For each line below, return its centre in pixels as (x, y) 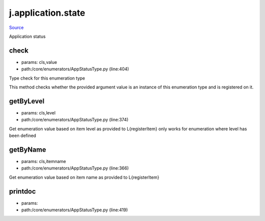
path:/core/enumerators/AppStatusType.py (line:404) (75, 69)
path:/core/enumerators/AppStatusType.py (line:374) (75, 120)
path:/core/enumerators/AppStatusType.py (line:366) (75, 168)
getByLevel (27, 101)
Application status (27, 36)
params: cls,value (39, 62)
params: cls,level (39, 112)
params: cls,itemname (44, 161)
